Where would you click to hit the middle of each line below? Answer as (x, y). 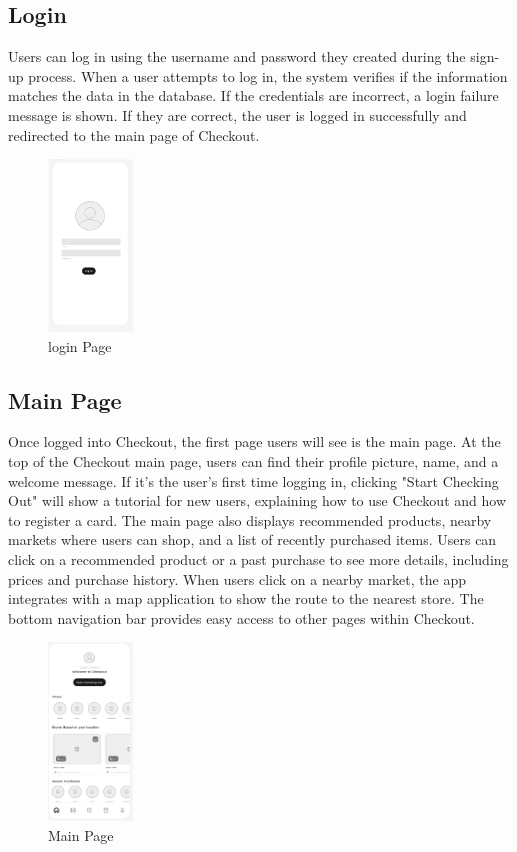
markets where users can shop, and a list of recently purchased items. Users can (252, 539)
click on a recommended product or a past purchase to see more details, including (258, 558)
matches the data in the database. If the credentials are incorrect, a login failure (253, 95)
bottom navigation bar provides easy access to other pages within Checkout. (241, 617)
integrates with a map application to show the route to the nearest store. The (246, 598)
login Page (80, 345)
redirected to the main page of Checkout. (134, 134)
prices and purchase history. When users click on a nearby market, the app (237, 578)
